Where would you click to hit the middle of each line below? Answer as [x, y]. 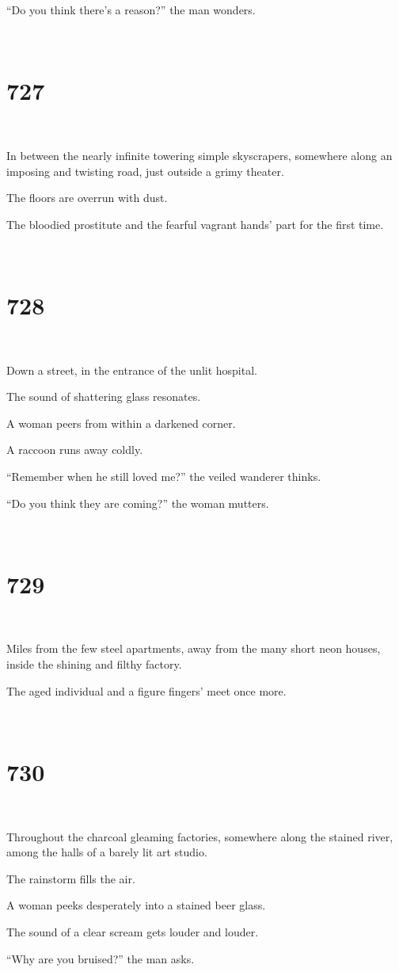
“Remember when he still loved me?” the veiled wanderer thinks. [164, 476]
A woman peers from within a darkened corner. [121, 423]
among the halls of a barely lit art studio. [107, 852]
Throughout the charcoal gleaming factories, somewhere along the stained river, [200, 836]
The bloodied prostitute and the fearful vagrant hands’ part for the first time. [195, 224]
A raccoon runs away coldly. [75, 450]
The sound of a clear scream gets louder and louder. [133, 931]
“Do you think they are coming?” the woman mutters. [138, 503]
